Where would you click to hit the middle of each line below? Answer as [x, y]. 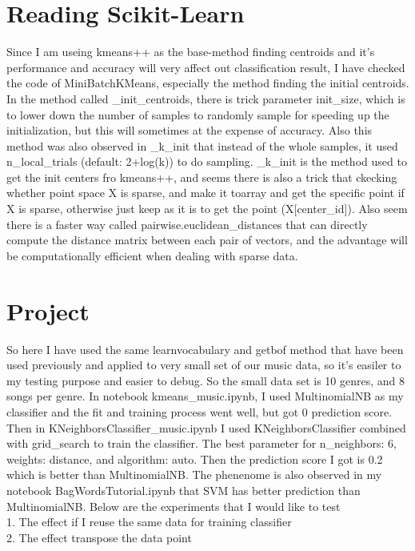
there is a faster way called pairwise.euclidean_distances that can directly [187, 224]
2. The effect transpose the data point [99, 537]
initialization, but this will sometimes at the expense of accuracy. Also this [190, 130]
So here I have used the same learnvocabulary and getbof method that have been [205, 349]
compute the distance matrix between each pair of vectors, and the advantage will [207, 240]
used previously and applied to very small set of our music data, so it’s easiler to [204, 365]
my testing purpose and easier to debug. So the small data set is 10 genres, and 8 [206, 380]
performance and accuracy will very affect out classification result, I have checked [206, 67]
